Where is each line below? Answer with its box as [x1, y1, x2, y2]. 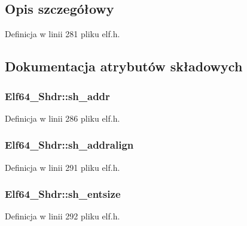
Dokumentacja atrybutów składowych [5, 57, 243, 76]
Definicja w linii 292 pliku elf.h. [5, 210, 120, 222]
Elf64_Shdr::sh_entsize [5, 186, 121, 201]
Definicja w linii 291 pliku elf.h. [5, 161, 120, 173]
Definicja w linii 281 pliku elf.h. [5, 28, 120, 40]
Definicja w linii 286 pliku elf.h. [5, 112, 120, 124]
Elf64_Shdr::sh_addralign [5, 137, 134, 152]
